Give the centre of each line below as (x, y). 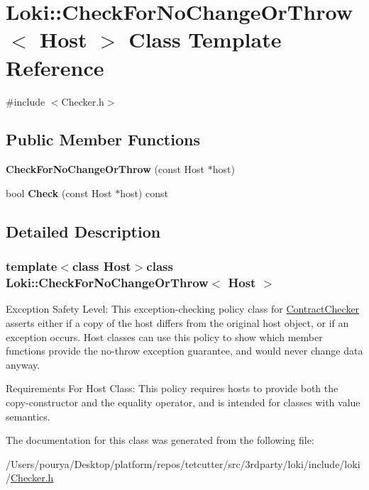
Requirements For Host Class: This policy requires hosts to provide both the (172, 388)
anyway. (23, 364)
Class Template (205, 39)
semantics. (28, 416)
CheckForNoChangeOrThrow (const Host (105, 169)
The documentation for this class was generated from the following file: (160, 440)
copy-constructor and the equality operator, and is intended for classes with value (183, 402)
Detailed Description (83, 231)
